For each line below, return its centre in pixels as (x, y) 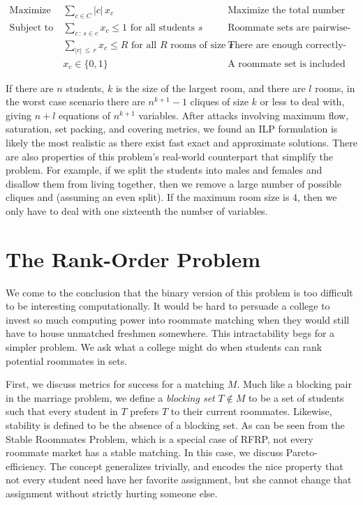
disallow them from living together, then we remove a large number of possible (174, 183)
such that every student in (62, 411)
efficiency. (26, 466)
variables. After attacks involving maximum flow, (244, 115)
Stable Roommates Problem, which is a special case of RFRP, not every (160, 438)
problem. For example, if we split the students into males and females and (164, 170)
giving (18, 115)
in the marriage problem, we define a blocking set (110, 397)
